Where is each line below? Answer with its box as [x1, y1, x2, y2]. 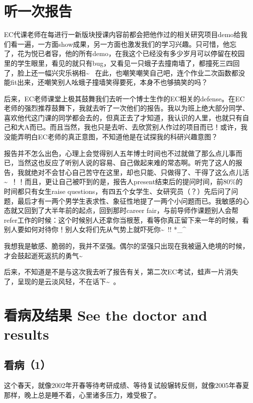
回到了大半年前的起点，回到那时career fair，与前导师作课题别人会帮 [24, 205, 238, 215]
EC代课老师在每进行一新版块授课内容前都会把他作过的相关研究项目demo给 [4, 29, 241, 39]
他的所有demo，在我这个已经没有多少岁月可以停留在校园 [65, 48, 245, 58]
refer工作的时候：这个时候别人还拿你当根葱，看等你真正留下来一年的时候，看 [4, 214, 249, 225]
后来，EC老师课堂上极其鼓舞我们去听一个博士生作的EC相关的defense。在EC [4, 93, 245, 103]
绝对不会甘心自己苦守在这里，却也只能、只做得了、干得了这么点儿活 [31, 167, 249, 177]
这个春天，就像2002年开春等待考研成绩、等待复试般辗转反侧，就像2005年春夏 [4, 380, 249, 390]
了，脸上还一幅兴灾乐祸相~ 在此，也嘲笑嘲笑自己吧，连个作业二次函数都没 [4, 67, 245, 77]
